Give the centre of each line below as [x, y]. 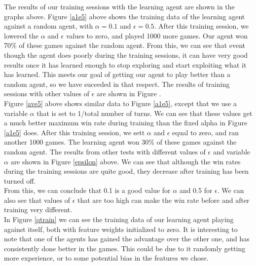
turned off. [20, 180]
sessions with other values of [47, 94]
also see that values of [37, 200]
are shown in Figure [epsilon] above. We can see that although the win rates [126, 161]
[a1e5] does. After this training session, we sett [74, 132]
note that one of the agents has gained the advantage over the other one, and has [127, 239]
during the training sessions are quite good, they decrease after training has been [127, 171]
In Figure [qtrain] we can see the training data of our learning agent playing [119, 219]
